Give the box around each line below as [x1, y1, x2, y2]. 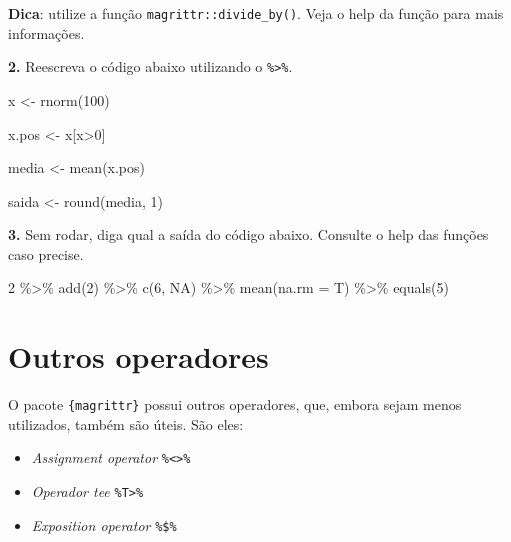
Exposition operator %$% [31, 514, 177, 535]
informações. [8, 22, 85, 43]
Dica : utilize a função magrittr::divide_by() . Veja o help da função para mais [8, 3, 504, 23]
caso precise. [8, 243, 84, 264]
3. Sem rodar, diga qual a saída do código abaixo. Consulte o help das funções [8, 224, 489, 245]
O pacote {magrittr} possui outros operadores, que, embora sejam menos [8, 394, 462, 415]
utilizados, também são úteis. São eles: [8, 413, 244, 434]
